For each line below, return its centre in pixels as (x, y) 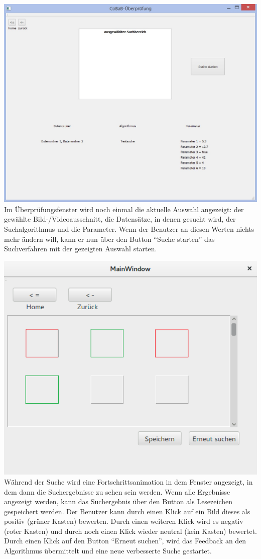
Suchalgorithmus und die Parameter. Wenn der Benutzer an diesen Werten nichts (129, 229)
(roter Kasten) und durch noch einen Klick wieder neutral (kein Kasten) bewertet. (131, 531)
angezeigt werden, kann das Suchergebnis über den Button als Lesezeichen (118, 501)
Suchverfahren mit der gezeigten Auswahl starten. (81, 249)
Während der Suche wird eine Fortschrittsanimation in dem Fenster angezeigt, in (128, 481)
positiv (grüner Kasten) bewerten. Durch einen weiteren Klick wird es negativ (124, 521)
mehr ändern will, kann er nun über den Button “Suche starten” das (109, 239)
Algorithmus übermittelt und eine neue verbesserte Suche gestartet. (108, 551)
